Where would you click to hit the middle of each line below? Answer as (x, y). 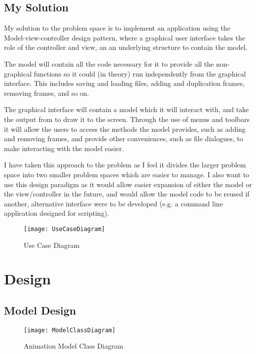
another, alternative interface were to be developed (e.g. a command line (113, 203)
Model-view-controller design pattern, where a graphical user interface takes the (125, 37)
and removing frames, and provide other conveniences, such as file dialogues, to (124, 138)
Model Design (40, 310)
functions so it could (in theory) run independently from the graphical (140, 73)
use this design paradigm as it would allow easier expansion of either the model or (128, 184)
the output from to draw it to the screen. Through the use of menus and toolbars (127, 119)
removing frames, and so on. (47, 93)
